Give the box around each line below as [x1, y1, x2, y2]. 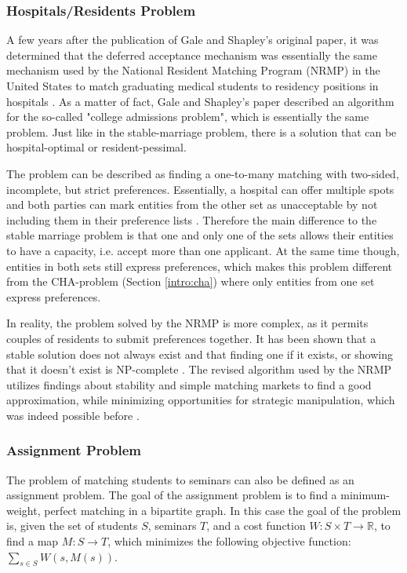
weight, [6, 502, 41, 518]
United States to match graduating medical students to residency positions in [6, 78, 379, 93]
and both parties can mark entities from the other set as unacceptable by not [6, 196, 378, 213]
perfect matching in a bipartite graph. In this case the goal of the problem [44, 502, 402, 518]
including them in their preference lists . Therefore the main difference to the [6, 211, 377, 228]
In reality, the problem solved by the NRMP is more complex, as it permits [6, 315, 369, 331]
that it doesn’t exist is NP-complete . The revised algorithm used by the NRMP [6, 361, 392, 378]
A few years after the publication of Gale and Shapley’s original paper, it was [6, 31, 379, 48]
